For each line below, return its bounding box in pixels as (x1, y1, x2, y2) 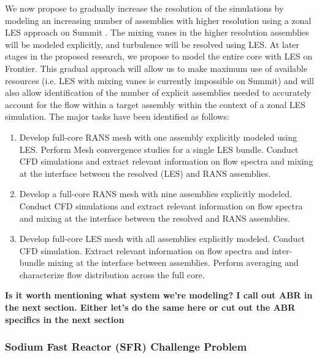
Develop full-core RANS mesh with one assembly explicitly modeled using (19, 130, 298, 143)
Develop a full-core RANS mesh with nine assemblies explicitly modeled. (19, 187, 292, 200)
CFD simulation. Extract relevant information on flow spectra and (19, 244, 269, 257)
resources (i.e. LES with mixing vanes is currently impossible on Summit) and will (5, 74, 314, 87)
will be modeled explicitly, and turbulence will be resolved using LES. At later (5, 37, 299, 50)
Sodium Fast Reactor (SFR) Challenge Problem (5, 339, 247, 354)
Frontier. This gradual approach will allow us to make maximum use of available (5, 61, 307, 74)
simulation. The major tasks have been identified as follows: (5, 110, 229, 123)
